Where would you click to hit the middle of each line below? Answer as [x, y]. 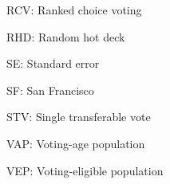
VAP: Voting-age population [76, 143]
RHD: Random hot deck [66, 36]
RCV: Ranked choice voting [74, 10]
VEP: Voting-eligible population [85, 170]
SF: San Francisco [50, 90]
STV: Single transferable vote [79, 117]
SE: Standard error [53, 63]
